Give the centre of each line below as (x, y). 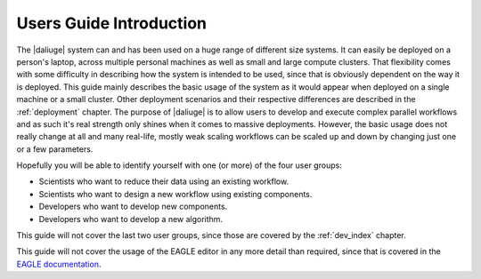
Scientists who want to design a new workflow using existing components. (175, 194)
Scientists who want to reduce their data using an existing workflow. (164, 181)
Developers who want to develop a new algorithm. (130, 219)
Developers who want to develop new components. (133, 207)
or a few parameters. (55, 149)
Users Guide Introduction (112, 23)
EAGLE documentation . (59, 264)
